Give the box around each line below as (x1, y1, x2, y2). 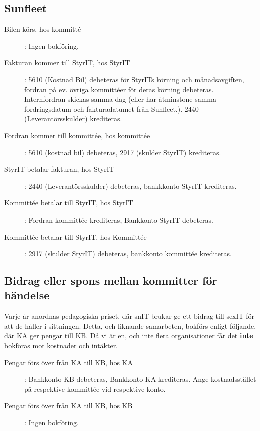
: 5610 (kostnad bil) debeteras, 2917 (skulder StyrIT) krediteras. (24, 147, 221, 157)
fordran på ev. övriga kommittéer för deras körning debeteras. (24, 84, 214, 94)
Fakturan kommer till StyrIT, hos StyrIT (4, 57, 130, 68)
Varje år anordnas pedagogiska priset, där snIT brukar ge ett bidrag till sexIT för (4, 311, 255, 321)
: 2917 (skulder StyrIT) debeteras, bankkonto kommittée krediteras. (24, 248, 232, 259)
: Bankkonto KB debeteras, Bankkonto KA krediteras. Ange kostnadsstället (24, 374, 256, 384)
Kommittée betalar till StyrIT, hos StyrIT (4, 197, 133, 208)
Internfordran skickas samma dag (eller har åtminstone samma (24, 94, 217, 104)
